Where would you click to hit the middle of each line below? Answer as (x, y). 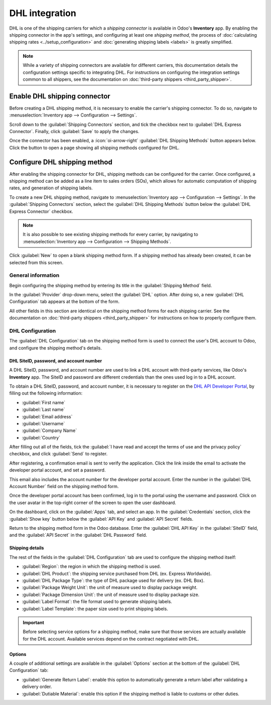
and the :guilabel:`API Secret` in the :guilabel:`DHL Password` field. (78, 535)
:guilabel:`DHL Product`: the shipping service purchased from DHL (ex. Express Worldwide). (117, 573)
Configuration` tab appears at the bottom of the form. (64, 302)
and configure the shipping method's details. (56, 348)
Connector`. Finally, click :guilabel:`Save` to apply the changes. (74, 131)
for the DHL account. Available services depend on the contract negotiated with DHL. (111, 639)
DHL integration (43, 13)
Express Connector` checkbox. (41, 211)
